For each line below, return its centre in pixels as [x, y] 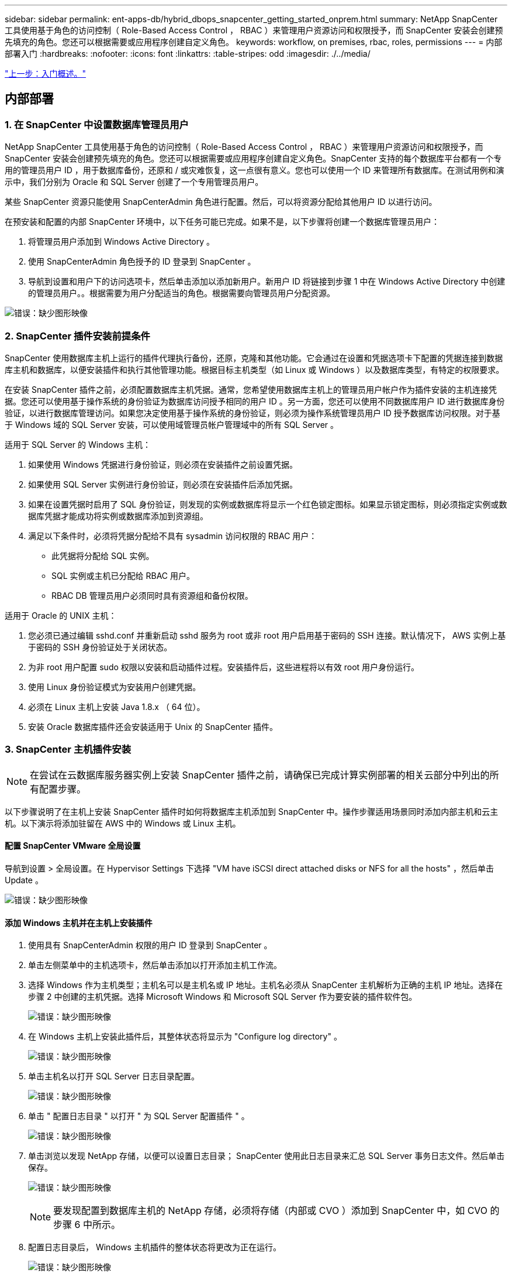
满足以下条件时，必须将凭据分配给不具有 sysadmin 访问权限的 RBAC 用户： [173, 536]
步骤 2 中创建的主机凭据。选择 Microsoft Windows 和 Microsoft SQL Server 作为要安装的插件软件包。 [223, 997]
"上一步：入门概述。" [46, 73]
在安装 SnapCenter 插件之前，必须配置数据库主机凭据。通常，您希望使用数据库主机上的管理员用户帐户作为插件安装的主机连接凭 [251, 389]
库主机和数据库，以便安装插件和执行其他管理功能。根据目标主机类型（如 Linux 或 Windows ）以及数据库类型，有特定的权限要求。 [255, 369]
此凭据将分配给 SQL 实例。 [103, 555]
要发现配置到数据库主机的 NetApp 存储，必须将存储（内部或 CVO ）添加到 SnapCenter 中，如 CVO [271, 1211]
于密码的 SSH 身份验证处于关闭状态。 [100, 647]
